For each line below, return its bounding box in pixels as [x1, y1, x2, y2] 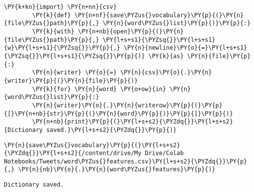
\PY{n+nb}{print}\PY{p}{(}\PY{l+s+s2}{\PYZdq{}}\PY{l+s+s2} [32, 118, 233, 126]
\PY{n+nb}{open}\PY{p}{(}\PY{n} [78, 28, 184, 35]
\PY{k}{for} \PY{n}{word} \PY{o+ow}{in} [32, 85, 166, 93]
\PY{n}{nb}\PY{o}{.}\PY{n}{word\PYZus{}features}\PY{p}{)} [18, 166, 216, 173]
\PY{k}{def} [32, 11, 71, 19]
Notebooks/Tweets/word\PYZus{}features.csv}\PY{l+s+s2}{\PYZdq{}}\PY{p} [4, 158, 247, 165]
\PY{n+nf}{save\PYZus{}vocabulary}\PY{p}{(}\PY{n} [74, 11, 244, 19]
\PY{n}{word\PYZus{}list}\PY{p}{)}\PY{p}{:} [102, 20, 251, 27]
